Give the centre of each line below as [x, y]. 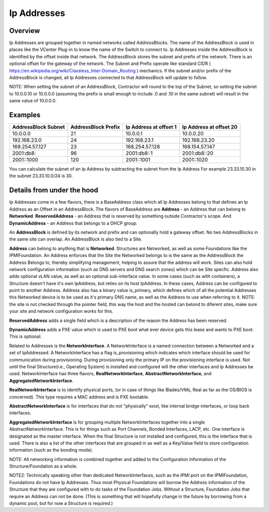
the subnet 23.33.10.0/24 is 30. [41, 176]
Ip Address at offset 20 [210, 127]
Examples [25, 115]
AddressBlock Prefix [95, 127]
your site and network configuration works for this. [61, 311]
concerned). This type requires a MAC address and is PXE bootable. [79, 397]
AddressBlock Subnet [39, 127]
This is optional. [25, 336]
